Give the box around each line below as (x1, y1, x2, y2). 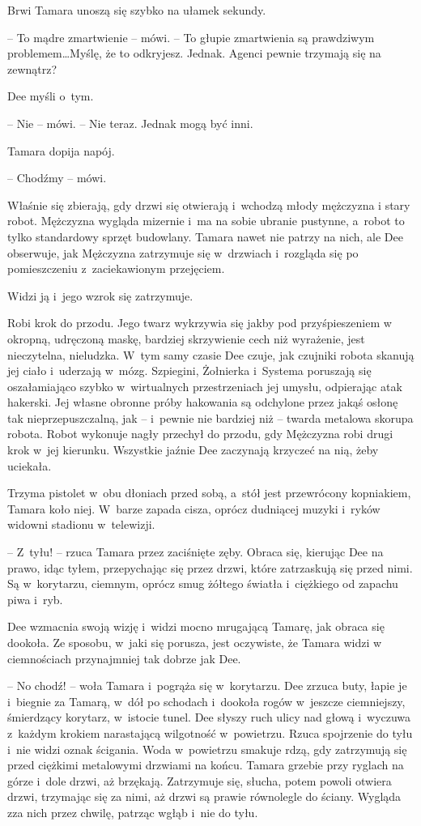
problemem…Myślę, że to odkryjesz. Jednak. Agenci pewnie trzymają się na (7, 45, 381, 62)
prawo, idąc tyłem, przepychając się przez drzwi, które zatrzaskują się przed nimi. (7, 559, 413, 576)
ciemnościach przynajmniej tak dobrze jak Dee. (7, 649, 241, 666)
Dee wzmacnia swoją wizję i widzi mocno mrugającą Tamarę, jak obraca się (7, 618, 385, 635)
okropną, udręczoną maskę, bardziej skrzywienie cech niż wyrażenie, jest (7, 330, 365, 347)
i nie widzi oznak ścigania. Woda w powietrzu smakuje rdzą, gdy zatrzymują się (7, 740, 407, 757)
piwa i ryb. (7, 590, 63, 607)
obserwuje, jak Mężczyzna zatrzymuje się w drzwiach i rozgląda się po (7, 244, 359, 261)
